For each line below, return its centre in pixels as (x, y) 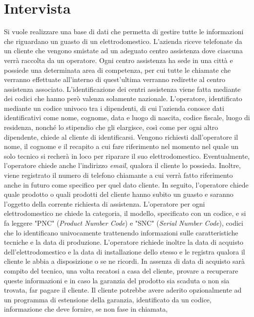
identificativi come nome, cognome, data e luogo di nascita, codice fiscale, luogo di (127, 117)
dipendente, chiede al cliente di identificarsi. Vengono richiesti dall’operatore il (121, 137)
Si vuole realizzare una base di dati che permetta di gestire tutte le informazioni (124, 32)
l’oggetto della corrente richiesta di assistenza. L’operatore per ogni (105, 203)
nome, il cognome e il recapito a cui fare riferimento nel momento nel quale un (121, 146)
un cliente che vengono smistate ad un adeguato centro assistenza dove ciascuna (123, 51)
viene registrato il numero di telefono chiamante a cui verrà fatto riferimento (118, 175)
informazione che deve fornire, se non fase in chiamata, (86, 309)
